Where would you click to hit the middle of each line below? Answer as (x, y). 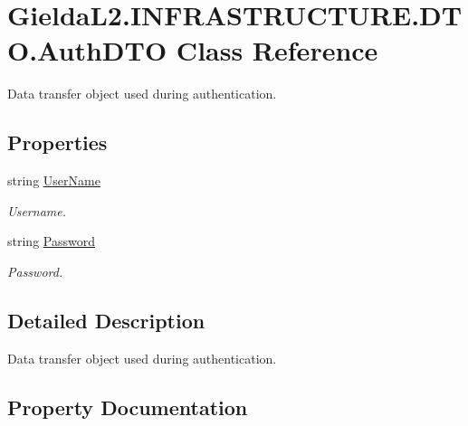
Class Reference (277, 50)
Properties (57, 142)
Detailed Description (106, 320)
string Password (51, 241)
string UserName (54, 180)
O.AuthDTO (87, 50)
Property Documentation (128, 407)
